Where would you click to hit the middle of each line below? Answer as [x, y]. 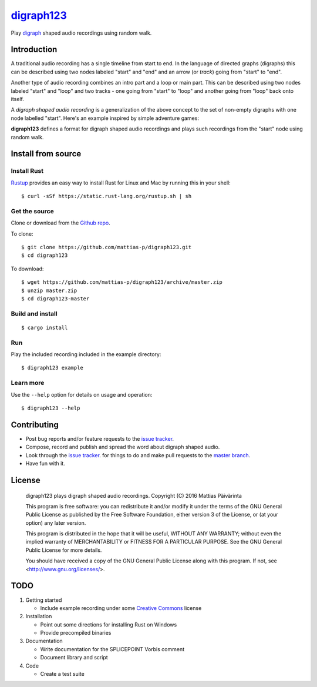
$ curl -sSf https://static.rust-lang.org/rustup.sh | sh [107, 196]
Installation [39, 616]
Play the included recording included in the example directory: [86, 354]
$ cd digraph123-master [55, 299]
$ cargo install [45, 327]
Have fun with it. [45, 464]
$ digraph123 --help [51, 408]
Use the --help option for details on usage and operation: [82, 394]
